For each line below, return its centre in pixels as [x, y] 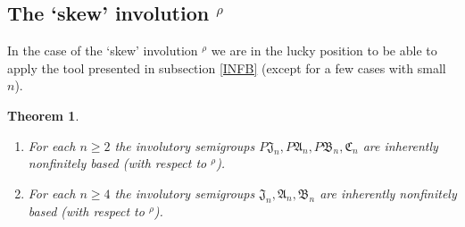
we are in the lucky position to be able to [324, 50]
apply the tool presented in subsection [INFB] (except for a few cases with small [227, 67]
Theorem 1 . [43, 115]
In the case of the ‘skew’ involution [103, 50]
